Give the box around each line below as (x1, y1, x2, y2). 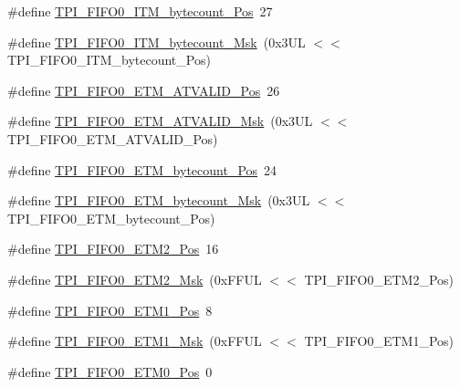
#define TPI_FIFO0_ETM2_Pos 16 (7, 239, 219, 258)
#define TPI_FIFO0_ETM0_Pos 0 (7, 361, 213, 381)
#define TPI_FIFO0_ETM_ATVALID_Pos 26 (7, 80, 280, 99)
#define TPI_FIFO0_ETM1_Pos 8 (7, 300, 213, 319)
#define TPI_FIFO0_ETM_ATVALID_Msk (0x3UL (7, 111, 313, 131)
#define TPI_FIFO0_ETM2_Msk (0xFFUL (7, 269, 262, 288)
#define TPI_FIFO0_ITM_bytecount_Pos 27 (7, 2, 273, 20)
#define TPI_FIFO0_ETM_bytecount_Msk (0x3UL (7, 191, 310, 210)
